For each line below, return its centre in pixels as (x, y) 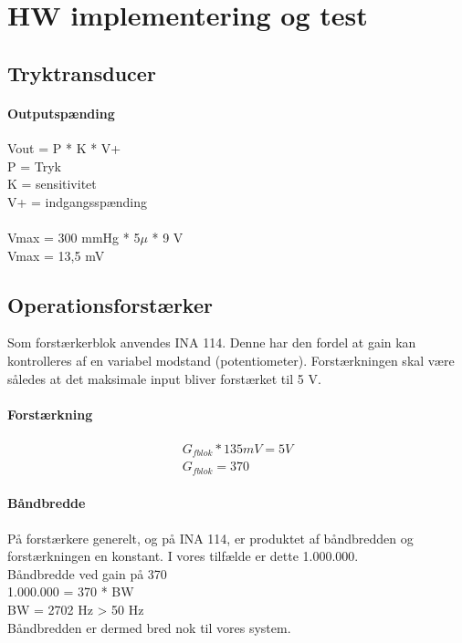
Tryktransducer (82, 73)
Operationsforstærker (110, 304)
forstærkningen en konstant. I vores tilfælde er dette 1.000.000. (183, 556)
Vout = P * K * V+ (64, 147)
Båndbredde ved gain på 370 (87, 573)
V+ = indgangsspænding (78, 201)
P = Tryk (34, 166)
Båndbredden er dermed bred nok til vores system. (149, 627)
